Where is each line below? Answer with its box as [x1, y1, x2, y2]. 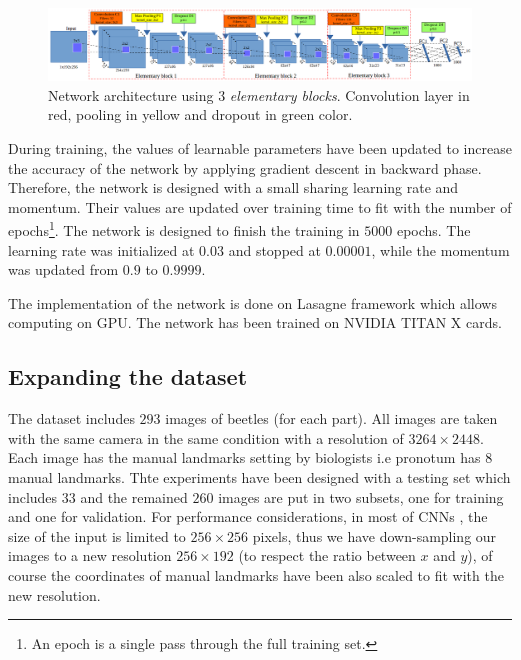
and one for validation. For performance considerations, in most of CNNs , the [8, 506, 488, 527]
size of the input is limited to [8, 525, 186, 546]
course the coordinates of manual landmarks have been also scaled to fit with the [8, 565, 504, 586]
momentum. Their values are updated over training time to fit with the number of [8, 196, 512, 217]
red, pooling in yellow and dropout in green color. [48, 104, 353, 125]
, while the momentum [371, 239, 510, 260]
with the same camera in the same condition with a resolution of [8, 427, 404, 448]
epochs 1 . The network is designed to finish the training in [8, 217, 360, 241]
